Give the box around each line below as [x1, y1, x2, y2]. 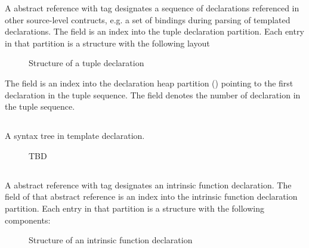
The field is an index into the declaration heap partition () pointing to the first [5, 76, 293, 89]
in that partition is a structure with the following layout [5, 36, 210, 49]
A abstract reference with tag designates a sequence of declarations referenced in [5, 2, 299, 14]
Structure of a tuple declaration [29, 57, 144, 69]
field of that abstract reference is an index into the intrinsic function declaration [5, 190, 298, 203]
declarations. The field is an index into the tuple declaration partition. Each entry [5, 25, 304, 38]
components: [5, 213, 51, 226]
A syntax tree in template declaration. [5, 129, 145, 142]
